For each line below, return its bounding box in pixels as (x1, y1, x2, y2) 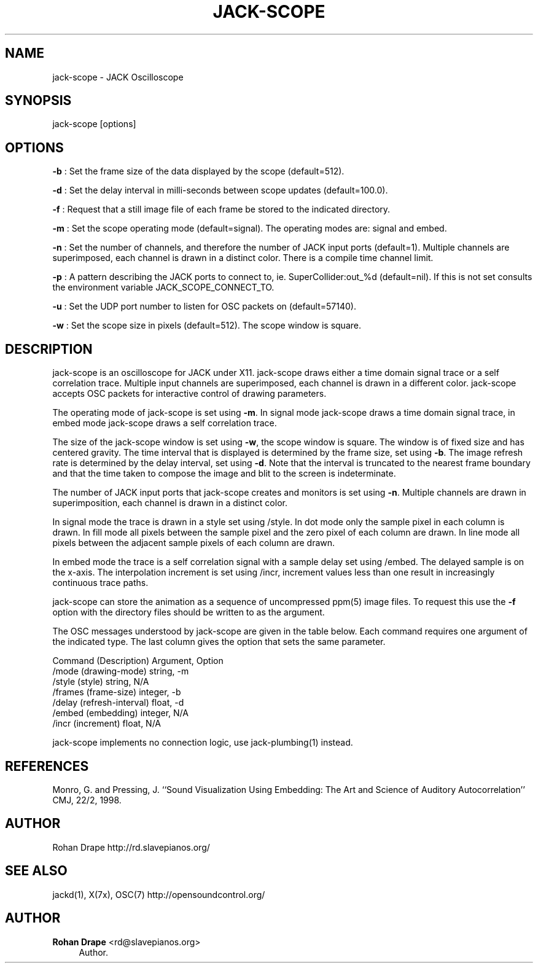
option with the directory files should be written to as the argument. (52, 607, 325, 618)
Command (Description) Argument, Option (52, 655, 224, 666)
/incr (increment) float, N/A (52, 718, 162, 729)
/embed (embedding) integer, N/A (52, 708, 189, 719)
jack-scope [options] (52, 119, 136, 130)
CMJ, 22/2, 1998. (52, 794, 122, 805)
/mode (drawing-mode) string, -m (52, 666, 189, 677)
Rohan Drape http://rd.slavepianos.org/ (52, 841, 210, 853)
